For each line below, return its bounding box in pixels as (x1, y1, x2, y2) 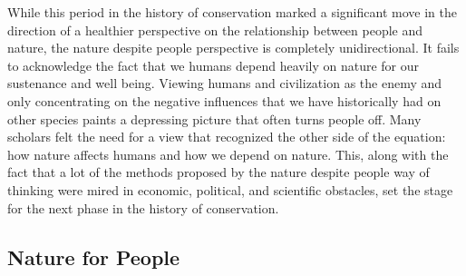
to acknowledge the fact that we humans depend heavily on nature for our (7, 55, 420, 74)
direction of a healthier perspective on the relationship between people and (7, 20, 423, 39)
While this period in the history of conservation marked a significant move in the (7, 3, 457, 21)
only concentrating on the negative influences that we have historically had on (7, 91, 442, 110)
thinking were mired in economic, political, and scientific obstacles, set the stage (7, 180, 453, 199)
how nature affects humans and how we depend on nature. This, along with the (7, 144, 449, 163)
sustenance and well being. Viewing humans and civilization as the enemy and (7, 74, 442, 93)
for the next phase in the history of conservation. (7, 198, 279, 217)
